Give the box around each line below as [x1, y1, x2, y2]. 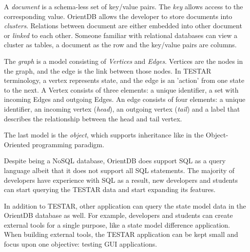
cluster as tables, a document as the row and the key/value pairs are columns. [4, 39, 237, 50]
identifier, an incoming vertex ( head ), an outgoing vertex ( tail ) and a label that [4, 103, 240, 114]
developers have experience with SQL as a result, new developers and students [4, 174, 238, 185]
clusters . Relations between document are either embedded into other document [4, 20, 242, 31]
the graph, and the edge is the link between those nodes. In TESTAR [4, 65, 212, 76]
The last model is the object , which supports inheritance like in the [4, 130, 204, 140]
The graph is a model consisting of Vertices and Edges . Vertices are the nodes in [4, 56, 243, 66]
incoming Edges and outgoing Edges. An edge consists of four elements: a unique [4, 94, 246, 104]
